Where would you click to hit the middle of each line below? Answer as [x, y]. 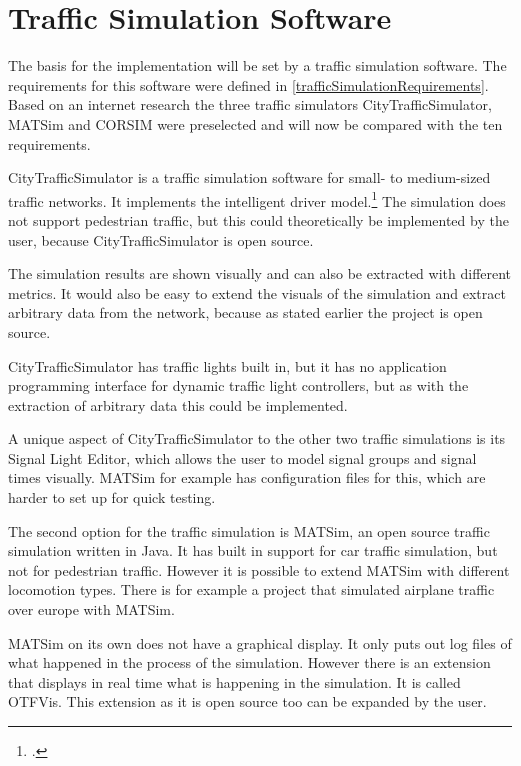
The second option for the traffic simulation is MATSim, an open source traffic [249, 530]
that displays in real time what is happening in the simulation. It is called [234, 681]
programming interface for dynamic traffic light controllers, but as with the [238, 385]
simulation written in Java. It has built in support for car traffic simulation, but [253, 550]
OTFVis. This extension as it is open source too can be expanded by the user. [247, 701]
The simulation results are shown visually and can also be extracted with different [260, 273]
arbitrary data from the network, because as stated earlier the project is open [245, 312]
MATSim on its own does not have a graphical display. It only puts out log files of [260, 642]
